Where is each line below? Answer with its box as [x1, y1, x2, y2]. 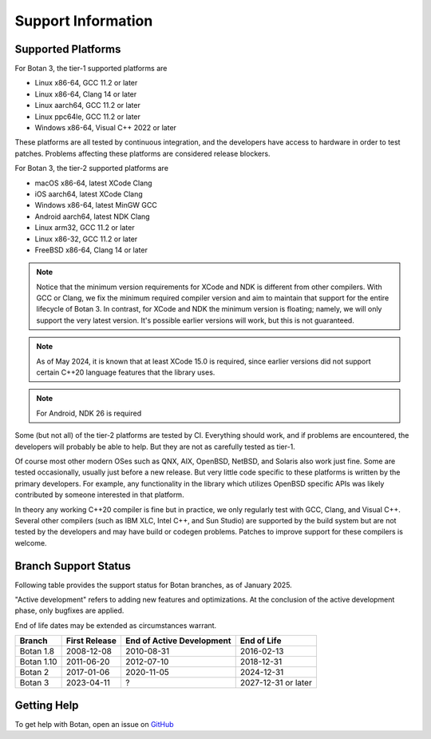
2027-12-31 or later [239, 677, 313, 689]
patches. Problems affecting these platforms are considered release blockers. [14, 149, 271, 158]
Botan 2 [19, 667, 49, 678]
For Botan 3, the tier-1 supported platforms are [14, 64, 168, 74]
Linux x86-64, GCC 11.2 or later [34, 78, 138, 88]
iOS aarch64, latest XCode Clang [34, 189, 143, 199]
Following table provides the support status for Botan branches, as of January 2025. [14, 580, 293, 590]
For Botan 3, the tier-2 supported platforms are [14, 164, 169, 173]
